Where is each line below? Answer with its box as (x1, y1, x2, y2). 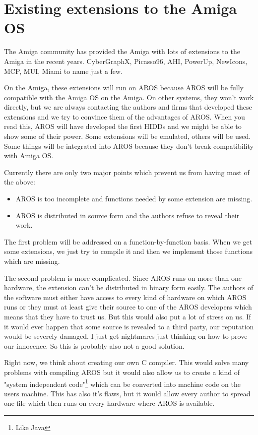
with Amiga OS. (4, 150, 54, 161)
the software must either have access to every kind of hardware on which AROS (4, 292, 247, 302)
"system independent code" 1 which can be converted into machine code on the (4, 377, 241, 389)
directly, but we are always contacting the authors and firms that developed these (4, 102, 252, 112)
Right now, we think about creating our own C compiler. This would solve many (4, 357, 249, 368)
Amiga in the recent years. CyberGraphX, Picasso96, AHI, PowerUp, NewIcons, (4, 56, 248, 66)
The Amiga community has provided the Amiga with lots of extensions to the (4, 46, 240, 57)
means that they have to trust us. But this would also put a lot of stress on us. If (4, 311, 251, 321)
